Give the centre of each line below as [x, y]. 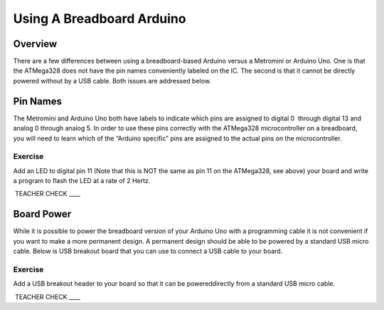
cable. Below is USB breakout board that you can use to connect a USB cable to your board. [148, 251]
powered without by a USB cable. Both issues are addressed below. [112, 81]
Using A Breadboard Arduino [100, 19]
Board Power [42, 214]
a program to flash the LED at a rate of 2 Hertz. [82, 181]
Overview [35, 44]
